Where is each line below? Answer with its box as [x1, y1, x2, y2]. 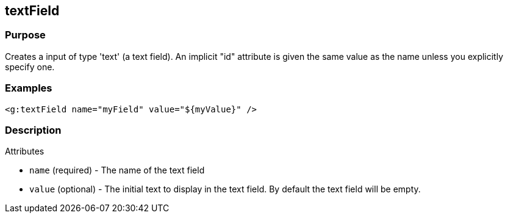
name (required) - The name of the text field [29, 165, 205, 176]
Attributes [5, 146, 45, 157]
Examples [5, 82, 52, 95]
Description [5, 123, 62, 136]
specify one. [5, 61, 55, 72]
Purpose [5, 29, 46, 42]
